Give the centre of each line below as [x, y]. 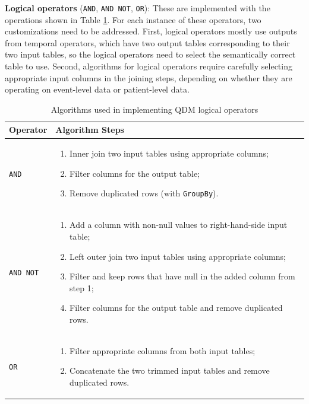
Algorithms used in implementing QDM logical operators [154, 109]
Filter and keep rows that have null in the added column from [182, 276]
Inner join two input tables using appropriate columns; [169, 153]
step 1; [82, 287]
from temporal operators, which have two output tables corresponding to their [147, 42]
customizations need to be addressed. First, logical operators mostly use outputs [151, 31]
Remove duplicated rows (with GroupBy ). [144, 193]
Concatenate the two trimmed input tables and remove [170, 370]
